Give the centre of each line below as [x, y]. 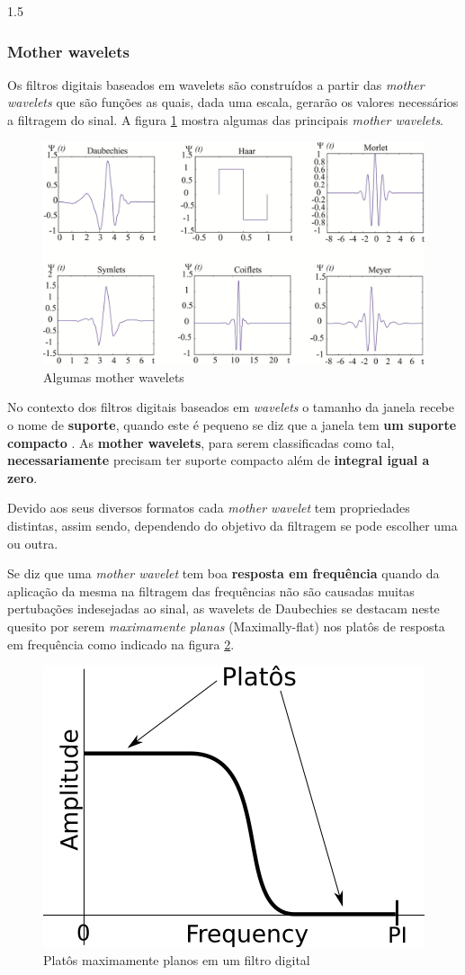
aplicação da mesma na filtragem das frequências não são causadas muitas [211, 590]
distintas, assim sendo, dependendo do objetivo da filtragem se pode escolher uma [232, 525]
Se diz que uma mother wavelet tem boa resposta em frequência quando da [224, 573]
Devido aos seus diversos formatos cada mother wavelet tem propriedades [209, 508]
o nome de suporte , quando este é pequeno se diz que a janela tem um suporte [232, 424]
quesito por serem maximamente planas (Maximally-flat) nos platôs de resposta [226, 626]
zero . [22, 477]
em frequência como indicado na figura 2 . [121, 644]
